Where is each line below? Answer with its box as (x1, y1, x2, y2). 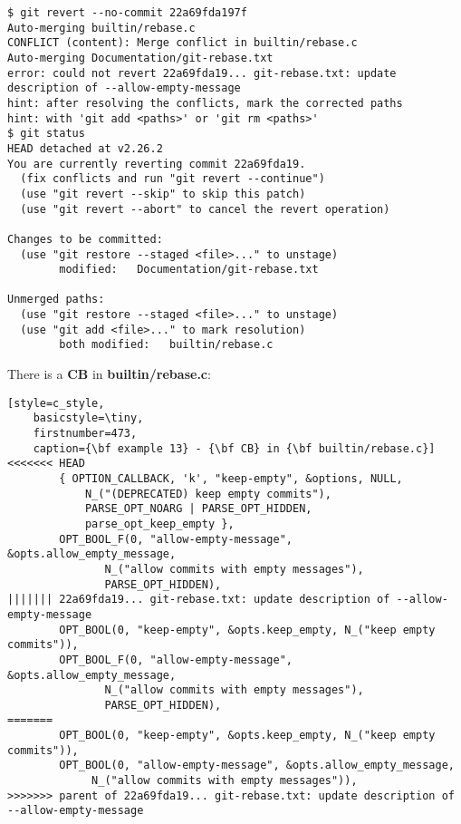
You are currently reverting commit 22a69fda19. (7, 157, 306, 170)
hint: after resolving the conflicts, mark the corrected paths (7, 96, 403, 110)
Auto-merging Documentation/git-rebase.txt (7, 51, 274, 64)
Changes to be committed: (7, 232, 163, 246)
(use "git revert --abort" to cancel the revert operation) (20, 202, 390, 216)
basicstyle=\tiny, (33, 412, 144, 425)
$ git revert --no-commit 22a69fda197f (7, 6, 247, 19)
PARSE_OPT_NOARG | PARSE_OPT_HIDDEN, (84, 502, 312, 516)
